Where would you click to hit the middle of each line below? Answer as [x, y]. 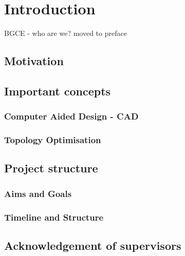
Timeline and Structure [54, 217]
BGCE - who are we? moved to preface [66, 33]
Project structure [51, 168]
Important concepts [58, 91]
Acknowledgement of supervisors [93, 245]
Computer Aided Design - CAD [71, 116]
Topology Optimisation [53, 140]
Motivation [34, 61]
